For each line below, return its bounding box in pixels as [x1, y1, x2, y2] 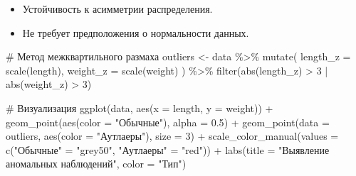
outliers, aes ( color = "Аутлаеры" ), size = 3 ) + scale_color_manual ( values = [6, 128, 339, 143]
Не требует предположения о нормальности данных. [22, 25, 249, 40]
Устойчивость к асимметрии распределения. [22, 1, 213, 16]
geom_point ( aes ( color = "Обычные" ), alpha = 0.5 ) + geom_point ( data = [6, 114, 330, 129]
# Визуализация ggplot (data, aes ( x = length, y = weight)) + [6, 100, 273, 115]
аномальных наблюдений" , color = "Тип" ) [6, 156, 187, 171]
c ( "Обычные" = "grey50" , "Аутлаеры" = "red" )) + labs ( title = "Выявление [6, 142, 330, 157]
